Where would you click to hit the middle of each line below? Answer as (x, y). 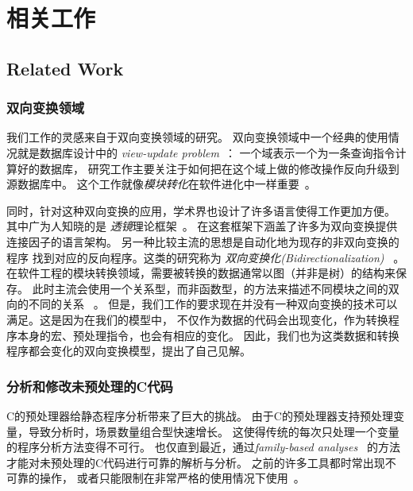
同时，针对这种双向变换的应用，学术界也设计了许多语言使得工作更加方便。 (201, 210)
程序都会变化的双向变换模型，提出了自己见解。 (129, 351)
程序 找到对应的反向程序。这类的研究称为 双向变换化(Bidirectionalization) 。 (206, 257)
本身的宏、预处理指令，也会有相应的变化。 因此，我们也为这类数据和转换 (208, 335)
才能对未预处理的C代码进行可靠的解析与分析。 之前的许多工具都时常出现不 (201, 462)
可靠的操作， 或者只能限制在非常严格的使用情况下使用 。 (156, 478)
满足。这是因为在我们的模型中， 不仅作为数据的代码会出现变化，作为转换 (197, 319)
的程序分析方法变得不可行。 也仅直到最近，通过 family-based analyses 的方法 (203, 447)
